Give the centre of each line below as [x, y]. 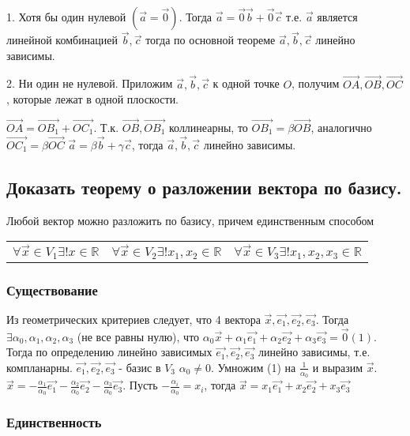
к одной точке [246, 83]
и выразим [338, 367]
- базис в [140, 367]
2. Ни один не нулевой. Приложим [90, 83]
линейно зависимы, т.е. [314, 352]
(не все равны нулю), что [138, 336]
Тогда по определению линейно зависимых [109, 352]
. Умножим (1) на [254, 367]
